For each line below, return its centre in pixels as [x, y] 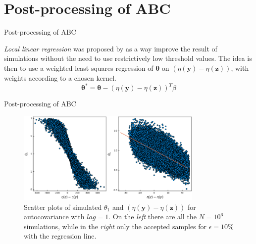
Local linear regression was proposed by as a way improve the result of [111, 48]
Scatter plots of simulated [63, 207]
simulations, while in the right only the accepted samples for [115, 226]
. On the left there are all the [153, 217]
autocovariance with [54, 217]
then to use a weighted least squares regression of [79, 68]
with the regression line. [60, 236]
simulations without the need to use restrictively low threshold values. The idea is [128, 58]
